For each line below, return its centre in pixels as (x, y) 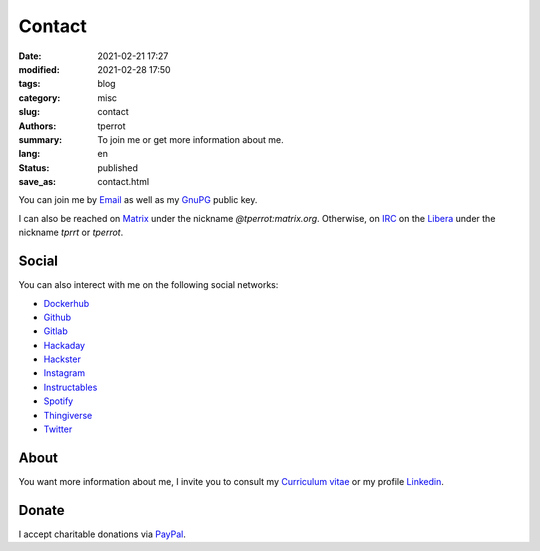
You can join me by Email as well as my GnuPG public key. (138, 200)
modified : (39, 69)
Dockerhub (66, 303)
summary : (40, 139)
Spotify (58, 401)
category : (39, 97)
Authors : (37, 126)
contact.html (123, 182)
